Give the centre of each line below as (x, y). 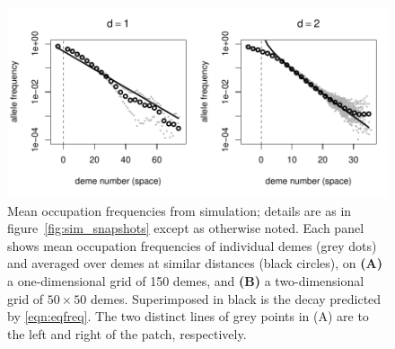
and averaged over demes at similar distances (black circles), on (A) (195, 263)
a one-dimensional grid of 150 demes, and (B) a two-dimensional (186, 280)
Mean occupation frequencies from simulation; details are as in (180, 210)
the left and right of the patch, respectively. (127, 333)
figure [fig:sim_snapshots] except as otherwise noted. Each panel (186, 228)
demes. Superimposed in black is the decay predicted (236, 298)
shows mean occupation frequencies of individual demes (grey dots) (192, 245)
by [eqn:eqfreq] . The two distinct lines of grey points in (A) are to (188, 316)
